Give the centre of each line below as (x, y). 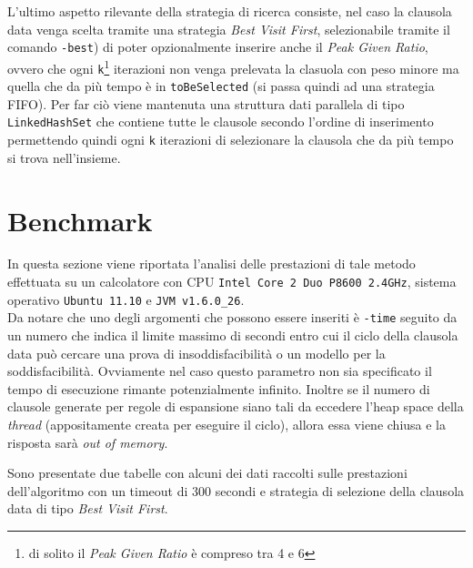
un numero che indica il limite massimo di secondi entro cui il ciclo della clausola (233, 335)
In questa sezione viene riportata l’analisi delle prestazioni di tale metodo (211, 264)
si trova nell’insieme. (64, 157)
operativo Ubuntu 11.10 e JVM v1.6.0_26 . (126, 299)
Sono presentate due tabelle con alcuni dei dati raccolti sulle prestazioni (207, 473)
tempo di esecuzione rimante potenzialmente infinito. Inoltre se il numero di (219, 388)
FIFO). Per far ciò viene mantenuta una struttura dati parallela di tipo (206, 103)
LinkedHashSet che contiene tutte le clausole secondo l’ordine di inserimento (221, 122)
